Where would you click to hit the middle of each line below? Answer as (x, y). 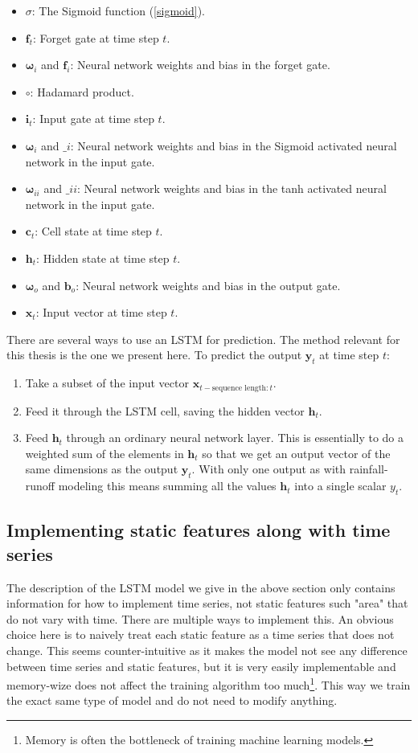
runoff (40, 486)
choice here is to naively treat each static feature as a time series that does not (201, 634)
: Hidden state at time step (103, 258)
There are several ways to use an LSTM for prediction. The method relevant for (203, 339)
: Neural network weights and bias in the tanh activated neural (232, 188)
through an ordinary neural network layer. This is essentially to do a (235, 438)
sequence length (239, 388)
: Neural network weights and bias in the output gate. (208, 285)
